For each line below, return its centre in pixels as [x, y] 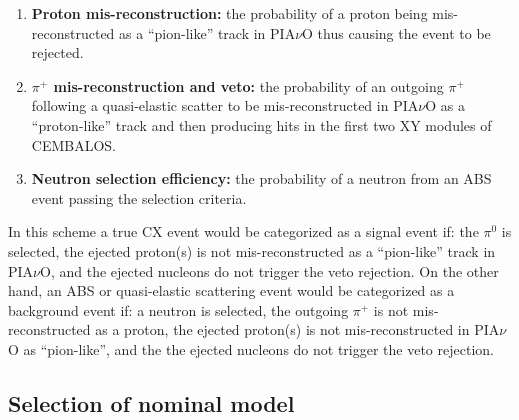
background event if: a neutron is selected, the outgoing [178, 309]
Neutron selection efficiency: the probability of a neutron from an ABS [261, 178]
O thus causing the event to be [396, 32]
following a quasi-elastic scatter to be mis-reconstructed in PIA [225, 105]
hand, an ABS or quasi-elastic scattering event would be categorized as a [231, 290]
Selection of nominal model [151, 402]
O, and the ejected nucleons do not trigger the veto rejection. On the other [269, 270]
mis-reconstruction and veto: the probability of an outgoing [248, 85]
